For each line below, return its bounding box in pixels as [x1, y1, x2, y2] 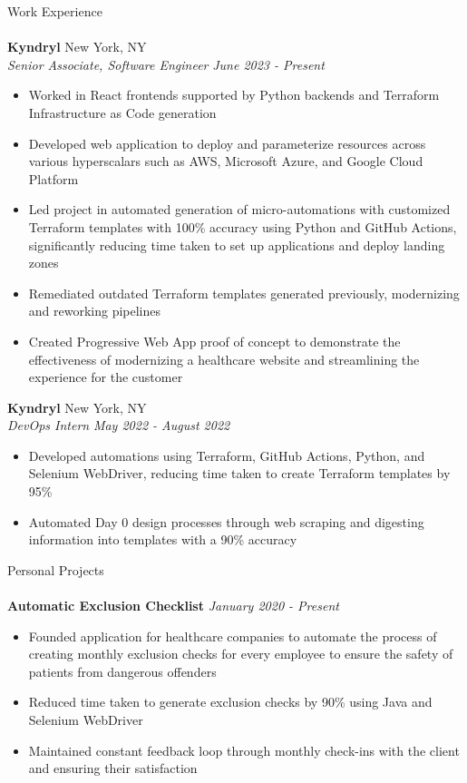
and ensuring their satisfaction [28, 759, 198, 778]
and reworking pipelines [28, 301, 161, 320]
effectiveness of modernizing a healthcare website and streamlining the [28, 349, 420, 368]
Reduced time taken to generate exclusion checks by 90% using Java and [28, 692, 433, 711]
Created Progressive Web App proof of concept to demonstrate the [28, 331, 401, 350]
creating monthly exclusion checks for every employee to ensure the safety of [28, 644, 453, 663]
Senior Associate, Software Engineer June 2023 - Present [7, 54, 325, 73]
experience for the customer [28, 367, 183, 387]
